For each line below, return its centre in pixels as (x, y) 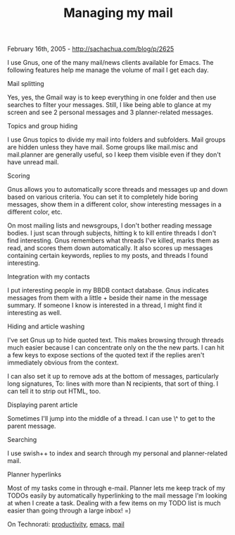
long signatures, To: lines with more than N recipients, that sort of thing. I (113, 384)
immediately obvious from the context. (63, 363)
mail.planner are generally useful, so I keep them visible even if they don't (114, 155)
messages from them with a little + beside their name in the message (107, 298)
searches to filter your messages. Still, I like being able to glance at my (109, 105)
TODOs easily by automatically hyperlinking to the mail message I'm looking (117, 496)
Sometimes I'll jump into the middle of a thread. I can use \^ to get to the (112, 419)
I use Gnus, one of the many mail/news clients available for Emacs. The (110, 63)
